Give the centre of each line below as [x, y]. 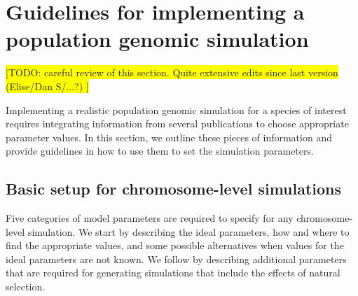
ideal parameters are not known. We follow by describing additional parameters [176, 259]
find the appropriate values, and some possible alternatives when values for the [175, 245]
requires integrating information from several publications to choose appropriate [177, 124]
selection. [26, 287]
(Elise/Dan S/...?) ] [47, 86]
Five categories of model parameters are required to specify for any [150, 218]
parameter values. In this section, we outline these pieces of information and [169, 137]
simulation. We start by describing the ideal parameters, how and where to [188, 231]
